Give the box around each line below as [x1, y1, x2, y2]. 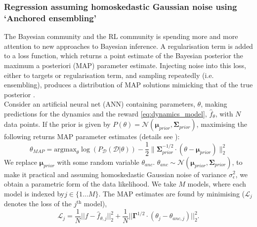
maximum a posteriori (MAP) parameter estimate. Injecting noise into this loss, [4, 60, 247, 70]
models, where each [187, 179, 246, 189]
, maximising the [196, 119, 247, 129]
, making [201, 99, 227, 109]
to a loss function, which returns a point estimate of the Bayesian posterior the [4, 50, 243, 61]
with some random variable [57, 156, 139, 167]
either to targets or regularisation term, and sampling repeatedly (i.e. [4, 70, 214, 80]
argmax [54, 146, 77, 153]
